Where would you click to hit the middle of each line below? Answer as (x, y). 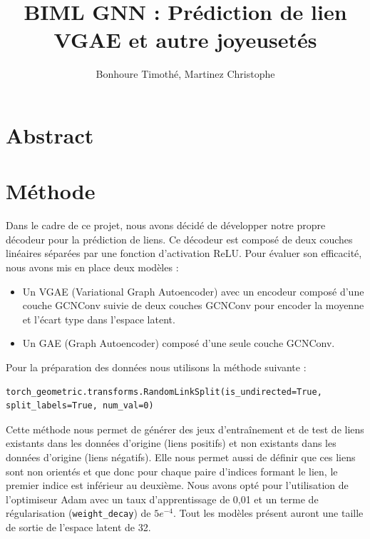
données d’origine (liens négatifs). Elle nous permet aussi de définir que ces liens (181, 457)
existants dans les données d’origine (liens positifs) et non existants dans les (171, 443)
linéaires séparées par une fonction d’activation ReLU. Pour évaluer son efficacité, (184, 253)
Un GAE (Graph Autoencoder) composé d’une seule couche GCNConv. (179, 343)
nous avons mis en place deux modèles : (92, 267)
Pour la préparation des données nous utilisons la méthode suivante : (156, 367)
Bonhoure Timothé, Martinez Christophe (185, 74)
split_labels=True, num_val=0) (80, 406)
